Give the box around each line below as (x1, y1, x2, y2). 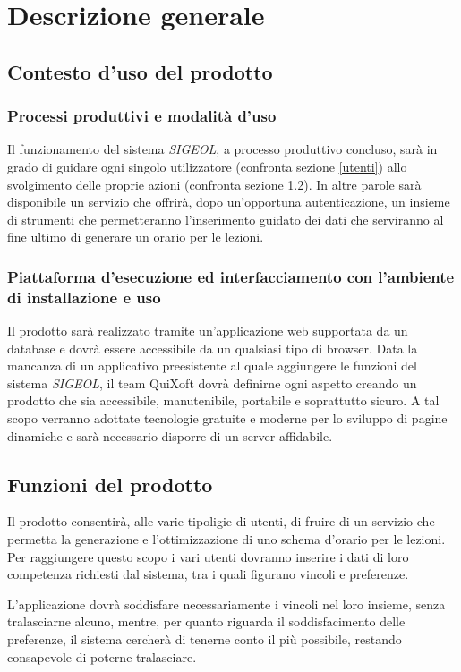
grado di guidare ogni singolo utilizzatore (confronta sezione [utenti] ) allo (7, 157, 407, 175)
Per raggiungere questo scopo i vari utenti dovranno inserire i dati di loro (7, 547, 409, 566)
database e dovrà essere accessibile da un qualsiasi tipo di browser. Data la (7, 338, 418, 357)
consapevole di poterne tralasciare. (7, 647, 197, 666)
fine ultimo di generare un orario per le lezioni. (7, 227, 264, 246)
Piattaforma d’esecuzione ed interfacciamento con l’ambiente (7, 265, 455, 287)
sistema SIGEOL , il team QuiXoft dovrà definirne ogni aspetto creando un (7, 373, 417, 392)
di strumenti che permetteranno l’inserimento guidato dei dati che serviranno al (7, 209, 444, 228)
